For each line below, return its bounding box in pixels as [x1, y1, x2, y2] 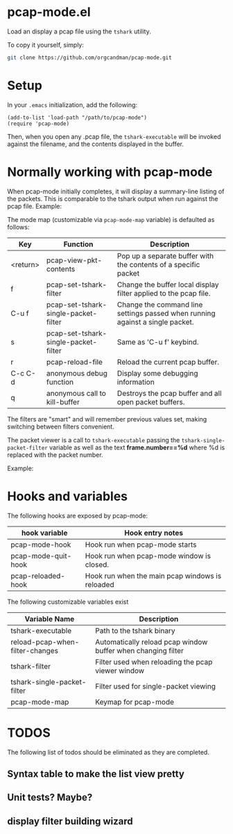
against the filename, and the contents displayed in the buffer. [7, 140, 184, 148]
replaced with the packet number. [7, 450, 103, 459]
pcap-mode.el [7, 4, 92, 20]
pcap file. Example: [7, 202, 62, 210]
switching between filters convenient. [7, 422, 114, 431]
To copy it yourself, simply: [7, 40, 85, 49]
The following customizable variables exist [7, 598, 129, 606]
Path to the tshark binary [94, 625, 175, 635]
